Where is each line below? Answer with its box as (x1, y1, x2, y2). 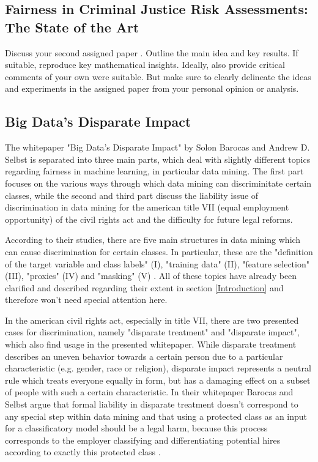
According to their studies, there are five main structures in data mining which (5, 233, 301, 246)
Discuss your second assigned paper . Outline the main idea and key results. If (5, 46, 298, 59)
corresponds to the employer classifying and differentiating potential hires (5, 433, 281, 446)
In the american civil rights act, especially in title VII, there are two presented (5, 313, 299, 326)
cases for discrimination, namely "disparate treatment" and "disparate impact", (5, 326, 300, 338)
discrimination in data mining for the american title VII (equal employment (5, 201, 289, 214)
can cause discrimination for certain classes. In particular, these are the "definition (5, 245, 313, 258)
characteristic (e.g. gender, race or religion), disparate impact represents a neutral (5, 362, 311, 374)
